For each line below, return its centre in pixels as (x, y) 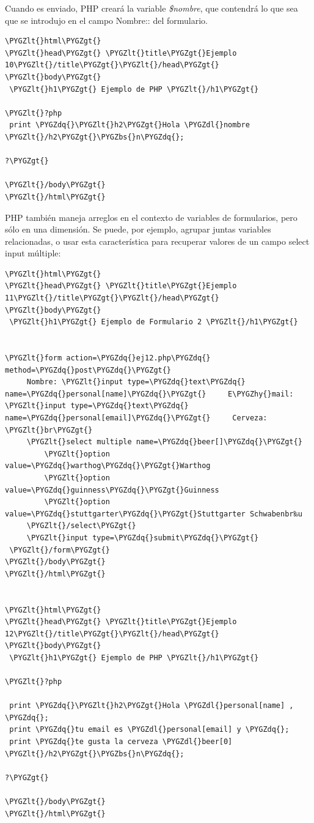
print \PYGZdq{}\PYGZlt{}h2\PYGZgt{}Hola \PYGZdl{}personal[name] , (152, 706)
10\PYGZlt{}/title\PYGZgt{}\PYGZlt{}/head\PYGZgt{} (112, 65)
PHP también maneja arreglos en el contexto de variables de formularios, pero (151, 217)
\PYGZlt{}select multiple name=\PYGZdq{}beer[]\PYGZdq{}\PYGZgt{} (164, 442)
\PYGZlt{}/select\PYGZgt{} (81, 526)
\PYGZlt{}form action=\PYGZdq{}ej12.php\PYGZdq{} (108, 358)
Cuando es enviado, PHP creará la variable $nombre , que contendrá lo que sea (152, 8)
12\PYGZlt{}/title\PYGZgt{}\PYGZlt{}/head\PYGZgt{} (112, 634)
